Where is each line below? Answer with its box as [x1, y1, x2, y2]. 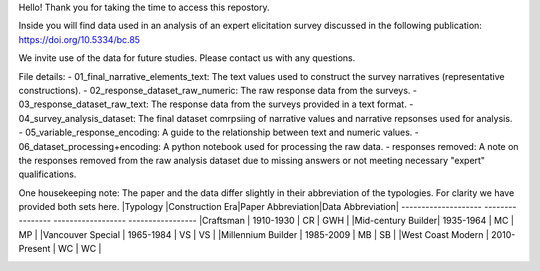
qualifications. [18, 168, 77, 180]
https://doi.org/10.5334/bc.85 [18, 33, 140, 45]
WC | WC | [58, 243, 102, 255]
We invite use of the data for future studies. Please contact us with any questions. [18, 52, 356, 64]
